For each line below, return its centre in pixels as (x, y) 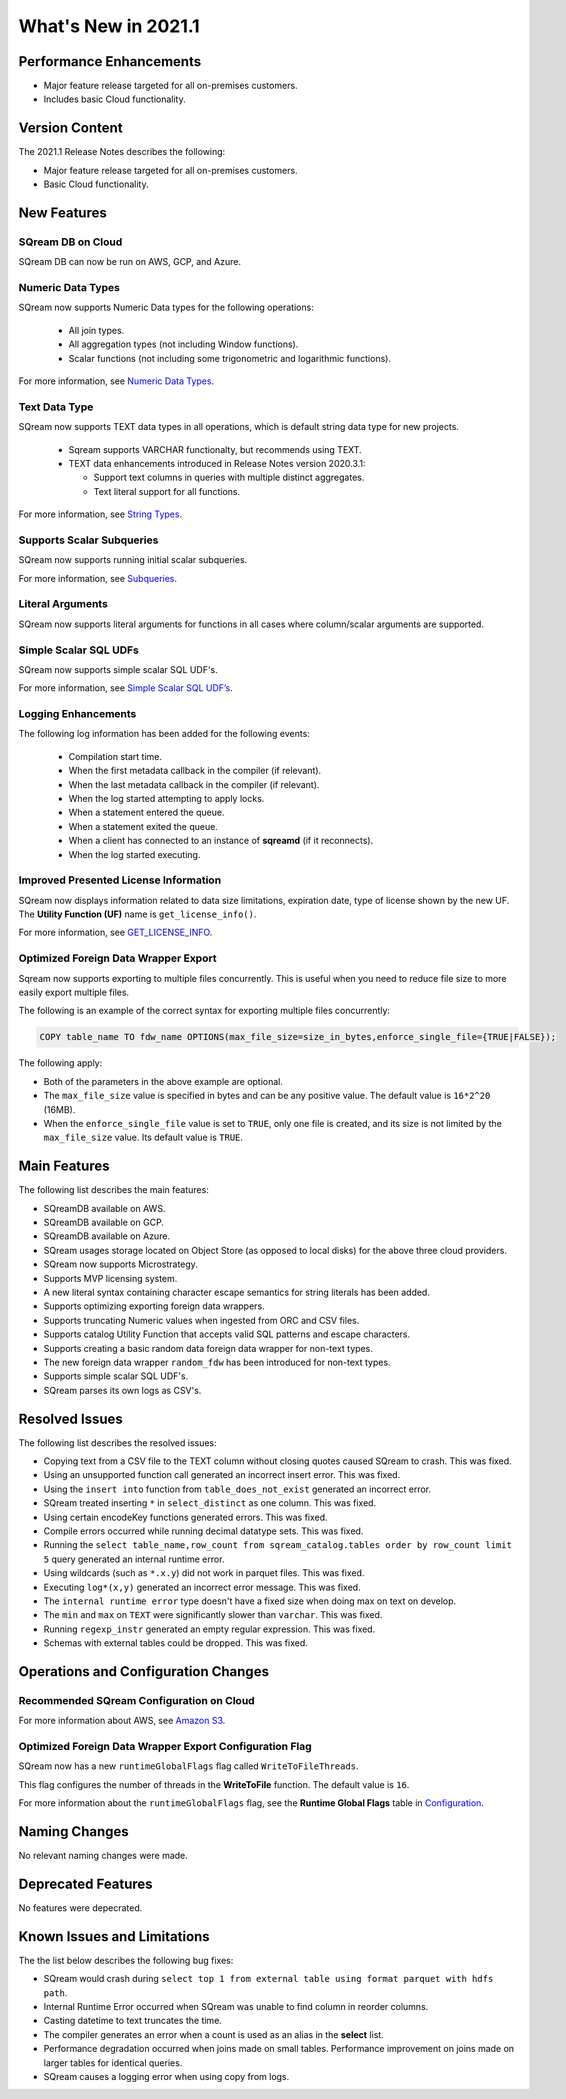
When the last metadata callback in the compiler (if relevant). (194, 784)
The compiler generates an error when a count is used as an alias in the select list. (213, 2034)
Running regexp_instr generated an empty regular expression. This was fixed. (209, 1629)
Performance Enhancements (110, 61)
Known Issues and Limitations (114, 1936)
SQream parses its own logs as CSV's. (122, 1390)
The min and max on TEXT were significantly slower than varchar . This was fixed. (213, 1615)
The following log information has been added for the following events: (164, 734)
